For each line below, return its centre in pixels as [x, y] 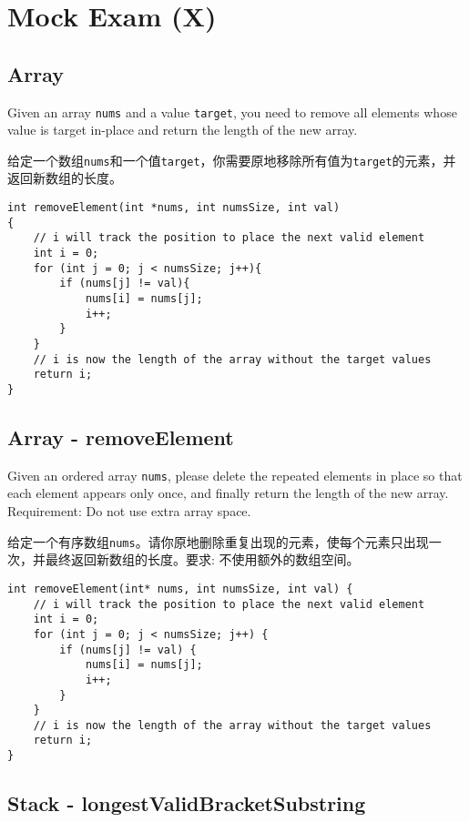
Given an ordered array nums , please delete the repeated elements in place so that [235, 475]
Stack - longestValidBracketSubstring [187, 803]
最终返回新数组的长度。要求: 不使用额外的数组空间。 [202, 559]
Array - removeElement [121, 437]
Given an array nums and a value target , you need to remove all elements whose [232, 112]
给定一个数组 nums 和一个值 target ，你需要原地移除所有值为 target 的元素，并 [232, 160]
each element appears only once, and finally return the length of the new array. [228, 493]
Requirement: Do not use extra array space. [129, 511]
